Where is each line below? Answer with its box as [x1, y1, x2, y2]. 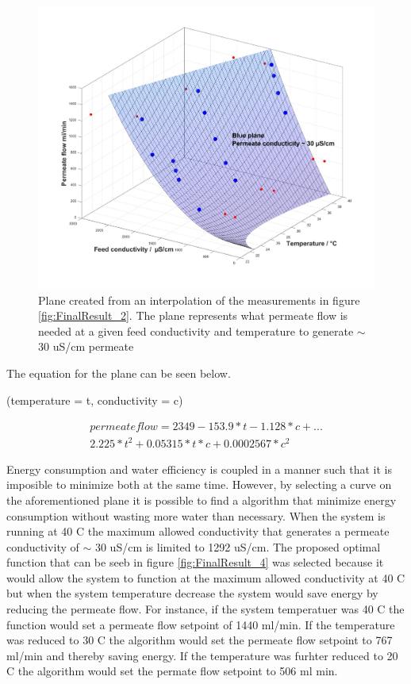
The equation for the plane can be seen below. [6, 364, 231, 381]
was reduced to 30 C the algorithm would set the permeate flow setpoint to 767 [6, 632, 393, 648]
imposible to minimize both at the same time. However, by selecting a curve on [6, 476, 392, 493]
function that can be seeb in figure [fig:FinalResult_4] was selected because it [6, 554, 384, 571]
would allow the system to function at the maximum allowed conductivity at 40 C [6, 569, 405, 586]
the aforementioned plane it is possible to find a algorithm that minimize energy [6, 491, 397, 508]
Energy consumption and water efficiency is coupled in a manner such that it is [6, 460, 392, 477]
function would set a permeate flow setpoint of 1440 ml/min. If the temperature [6, 616, 395, 632]
